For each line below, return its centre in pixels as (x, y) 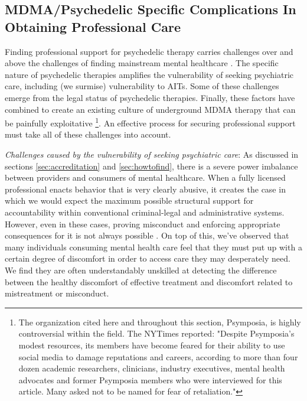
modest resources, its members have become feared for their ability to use (152, 345)
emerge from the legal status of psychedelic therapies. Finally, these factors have (150, 97)
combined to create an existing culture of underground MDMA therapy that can (150, 109)
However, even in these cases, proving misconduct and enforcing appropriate (143, 224)
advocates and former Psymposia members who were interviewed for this (150, 379)
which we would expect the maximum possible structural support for (129, 200)
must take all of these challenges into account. (88, 134)
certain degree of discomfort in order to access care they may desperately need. (148, 258)
